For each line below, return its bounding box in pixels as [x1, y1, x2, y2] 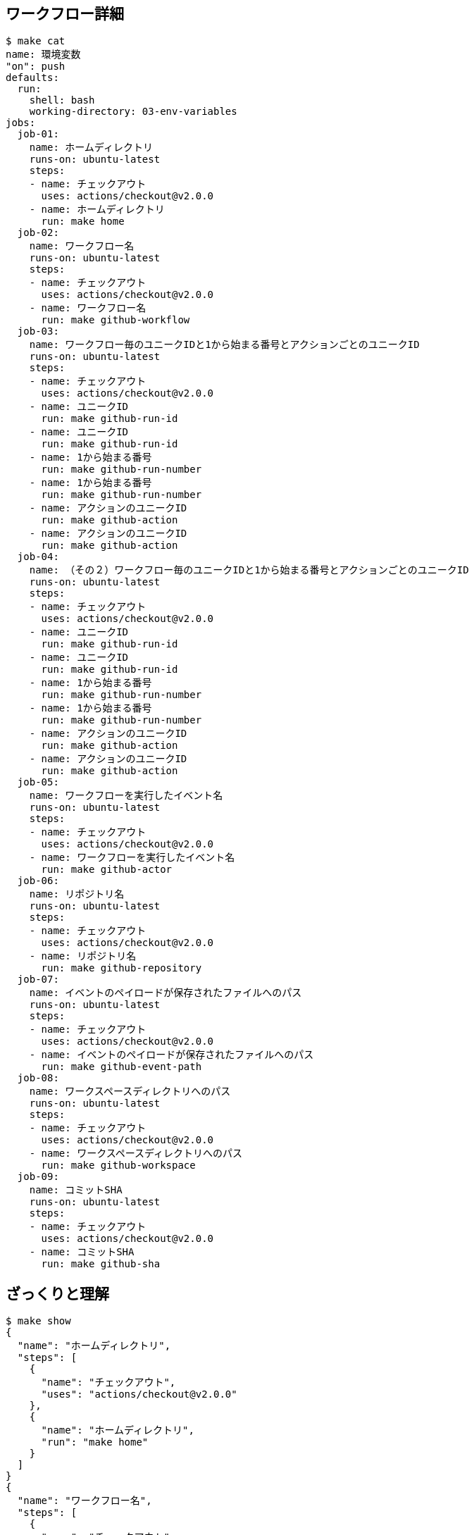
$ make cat [6, 35, 66, 47]
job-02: [17, 227, 59, 239]
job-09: [17, 1171, 59, 1183]
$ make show [6, 1315, 71, 1327]
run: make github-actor [41, 864, 173, 876]
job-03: [17, 325, 59, 337]
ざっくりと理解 [6, 1284, 109, 1303]
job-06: [17, 875, 59, 887]
